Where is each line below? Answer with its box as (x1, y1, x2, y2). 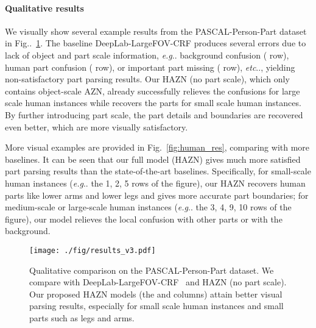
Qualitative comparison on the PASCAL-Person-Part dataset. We (29, 263, 274, 276)
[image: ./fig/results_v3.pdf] (29, 246, 156, 255)
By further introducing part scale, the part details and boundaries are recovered (5, 108, 303, 121)
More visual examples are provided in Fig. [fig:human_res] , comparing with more (5, 141, 310, 154)
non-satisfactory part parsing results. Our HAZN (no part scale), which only (5, 73, 290, 85)
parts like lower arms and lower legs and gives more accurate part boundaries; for (5, 188, 309, 201)
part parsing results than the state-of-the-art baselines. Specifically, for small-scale (5, 165, 311, 177)
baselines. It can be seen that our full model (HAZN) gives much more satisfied (5, 152, 301, 165)
